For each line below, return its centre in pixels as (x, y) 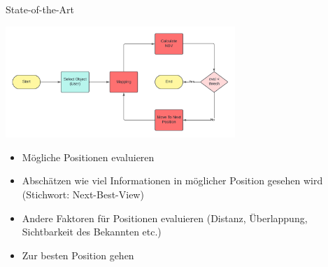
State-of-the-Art (40, 9)
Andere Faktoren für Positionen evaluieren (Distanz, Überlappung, (165, 218)
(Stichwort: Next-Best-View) (83, 194)
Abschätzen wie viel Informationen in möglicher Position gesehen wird (172, 180)
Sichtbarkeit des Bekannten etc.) (92, 232)
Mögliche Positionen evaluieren (88, 157)
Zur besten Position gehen (78, 255)
